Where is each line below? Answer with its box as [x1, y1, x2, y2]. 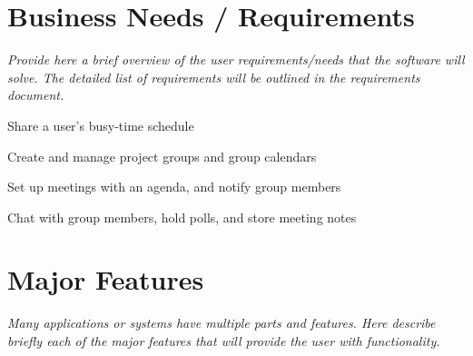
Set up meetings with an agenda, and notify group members [7, 177, 341, 196]
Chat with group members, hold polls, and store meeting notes [7, 207, 357, 226]
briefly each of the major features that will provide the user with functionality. [7, 331, 440, 350]
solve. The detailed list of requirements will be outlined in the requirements [7, 67, 420, 86]
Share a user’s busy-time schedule [7, 115, 194, 134]
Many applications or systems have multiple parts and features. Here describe [7, 313, 436, 332]
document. [7, 85, 64, 104]
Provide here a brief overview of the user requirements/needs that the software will [7, 50, 465, 69]
